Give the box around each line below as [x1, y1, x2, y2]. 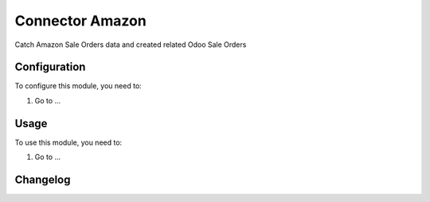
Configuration [14, 60, 86, 74]
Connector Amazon [14, 12, 147, 29]
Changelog [14, 173, 71, 186]
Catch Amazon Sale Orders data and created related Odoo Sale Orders [14, 40, 247, 49]
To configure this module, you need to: [14, 81, 143, 91]
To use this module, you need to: [14, 138, 123, 147]
